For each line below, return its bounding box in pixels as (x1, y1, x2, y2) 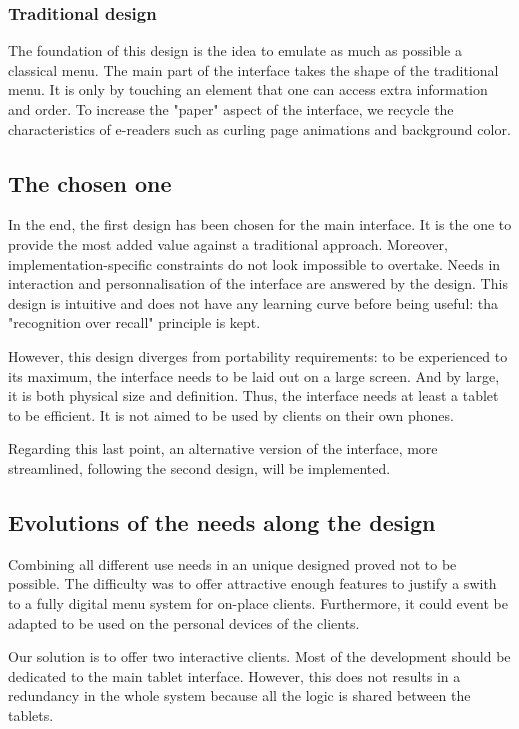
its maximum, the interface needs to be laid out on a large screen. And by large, (8, 365, 500, 386)
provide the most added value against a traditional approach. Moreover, (8, 233, 448, 254)
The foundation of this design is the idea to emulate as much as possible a (8, 40, 462, 61)
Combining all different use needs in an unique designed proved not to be (8, 553, 457, 574)
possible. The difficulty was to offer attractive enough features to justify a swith (8, 573, 497, 594)
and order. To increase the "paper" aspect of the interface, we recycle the (8, 99, 454, 119)
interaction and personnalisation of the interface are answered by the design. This (8, 273, 508, 294)
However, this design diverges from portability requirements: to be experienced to (8, 345, 508, 366)
